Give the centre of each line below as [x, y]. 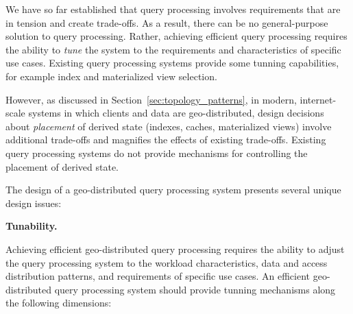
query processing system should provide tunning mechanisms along [195, 289]
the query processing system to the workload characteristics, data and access [167, 262]
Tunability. [32, 226]
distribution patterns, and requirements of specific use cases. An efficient [158, 276]
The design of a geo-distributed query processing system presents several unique [173, 190]
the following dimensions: [59, 303]
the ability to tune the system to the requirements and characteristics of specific [173, 49]
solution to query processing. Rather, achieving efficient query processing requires [176, 36]
